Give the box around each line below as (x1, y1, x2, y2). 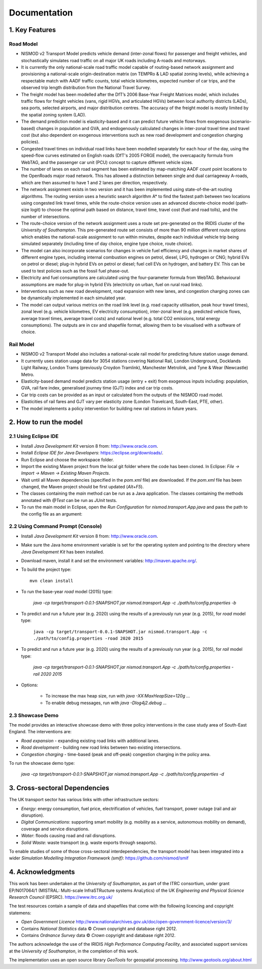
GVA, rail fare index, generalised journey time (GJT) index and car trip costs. (21, 385, 174, 391)
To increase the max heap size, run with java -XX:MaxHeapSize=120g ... (45, 693, 190, 699)
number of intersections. (21, 213, 70, 219)
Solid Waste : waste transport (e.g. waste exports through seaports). (21, 840, 157, 845)
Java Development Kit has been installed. (21, 549, 104, 555)
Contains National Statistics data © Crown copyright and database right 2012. (21, 925, 177, 931)
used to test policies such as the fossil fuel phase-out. (21, 268, 130, 274)
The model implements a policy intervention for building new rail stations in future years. (21, 405, 198, 411)
